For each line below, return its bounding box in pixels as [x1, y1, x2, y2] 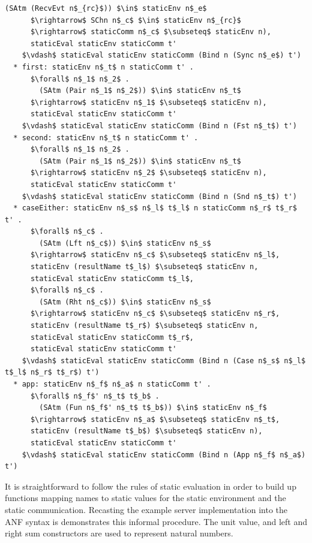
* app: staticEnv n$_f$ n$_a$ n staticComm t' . [13, 380, 211, 388]
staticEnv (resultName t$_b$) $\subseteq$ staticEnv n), [30, 427, 263, 436]
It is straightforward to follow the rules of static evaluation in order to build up [5, 479, 296, 492]
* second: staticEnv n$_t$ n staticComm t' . [13, 133, 199, 142]
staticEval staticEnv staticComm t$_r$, [30, 333, 194, 342]
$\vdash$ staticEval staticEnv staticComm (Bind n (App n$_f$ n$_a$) [22, 450, 306, 459]
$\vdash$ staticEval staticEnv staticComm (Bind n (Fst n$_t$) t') [22, 121, 297, 130]
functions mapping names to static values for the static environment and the [5, 491, 286, 504]
